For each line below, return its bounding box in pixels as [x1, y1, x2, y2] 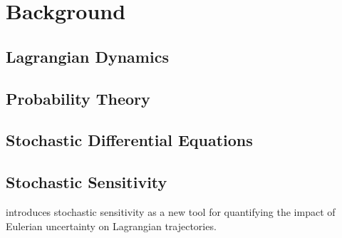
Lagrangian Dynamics [6, 45, 169, 67]
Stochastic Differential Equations [6, 129, 253, 151]
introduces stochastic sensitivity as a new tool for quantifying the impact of [6, 204, 336, 219]
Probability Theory [6, 87, 150, 109]
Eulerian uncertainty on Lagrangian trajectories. [6, 218, 217, 233]
